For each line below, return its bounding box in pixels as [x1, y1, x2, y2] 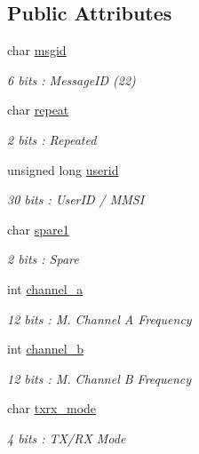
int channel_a [7, 279, 84, 298]
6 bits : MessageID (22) [7, 70, 136, 89]
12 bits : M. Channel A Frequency [7, 309, 192, 328]
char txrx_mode [7, 399, 97, 418]
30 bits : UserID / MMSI [7, 190, 145, 209]
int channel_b [7, 339, 84, 358]
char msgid [7, 41, 67, 60]
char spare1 [7, 219, 69, 238]
